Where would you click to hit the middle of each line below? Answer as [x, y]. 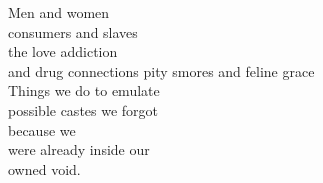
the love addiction [63, 51]
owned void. [44, 168]
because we [42, 129]
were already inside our [79, 149]
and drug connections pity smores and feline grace [161, 70]
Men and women [59, 12]
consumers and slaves [73, 31]
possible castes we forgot [83, 109]
